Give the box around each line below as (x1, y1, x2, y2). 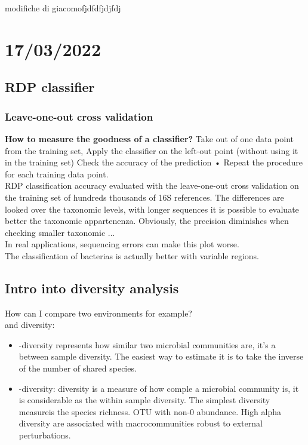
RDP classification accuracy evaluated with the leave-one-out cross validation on (5, 179, 299, 192)
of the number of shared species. (19, 362, 137, 375)
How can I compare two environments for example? (5, 306, 192, 319)
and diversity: (5, 318, 55, 331)
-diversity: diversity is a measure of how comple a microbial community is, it (19, 382, 299, 394)
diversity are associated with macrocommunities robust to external (19, 417, 263, 429)
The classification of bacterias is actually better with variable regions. (5, 249, 259, 262)
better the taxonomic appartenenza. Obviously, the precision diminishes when (5, 214, 289, 227)
